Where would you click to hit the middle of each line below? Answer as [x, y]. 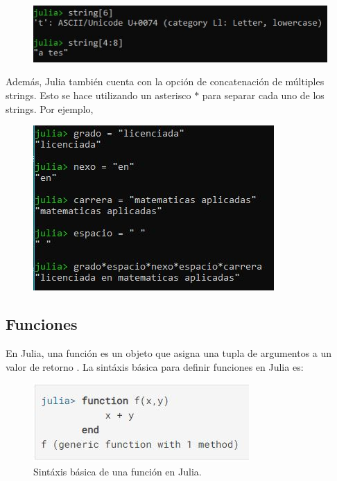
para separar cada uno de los [263, 95]
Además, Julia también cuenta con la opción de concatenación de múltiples [165, 81]
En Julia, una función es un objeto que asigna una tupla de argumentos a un [169, 352]
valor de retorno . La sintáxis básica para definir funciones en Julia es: [155, 366]
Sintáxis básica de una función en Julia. [118, 471]
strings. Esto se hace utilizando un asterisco [98, 95]
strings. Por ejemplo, [50, 108]
